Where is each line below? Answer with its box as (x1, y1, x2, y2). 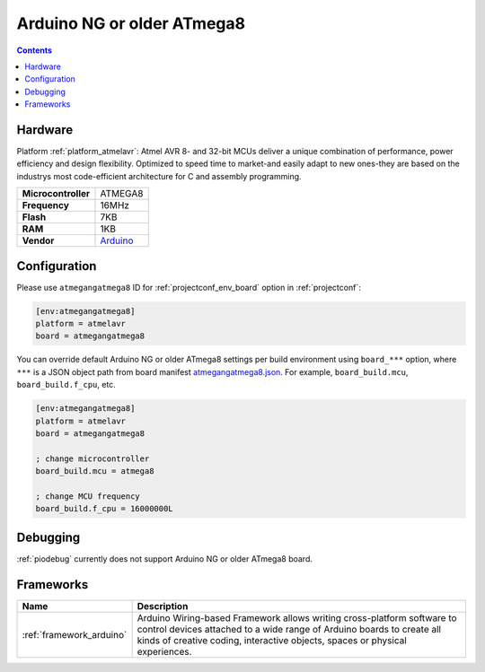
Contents (16, 45, 53, 56)
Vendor (22, 234, 55, 247)
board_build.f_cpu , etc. (16, 380, 116, 390)
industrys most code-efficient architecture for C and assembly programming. (16, 170, 302, 181)
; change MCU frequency (35, 491, 141, 502)
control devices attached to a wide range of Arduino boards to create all (137, 623, 442, 635)
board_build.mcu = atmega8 (35, 467, 154, 476)
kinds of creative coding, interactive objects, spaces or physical (137, 633, 408, 646)
